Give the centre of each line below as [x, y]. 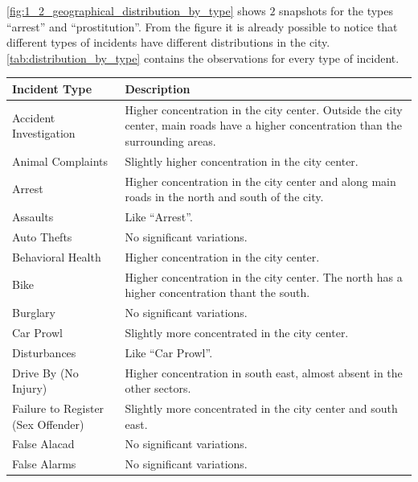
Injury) [30, 388]
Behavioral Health [57, 256]
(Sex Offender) [48, 424]
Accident [34, 117]
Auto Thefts [42, 236]
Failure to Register [58, 408]
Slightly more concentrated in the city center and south [261, 408]
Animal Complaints [60, 161]
